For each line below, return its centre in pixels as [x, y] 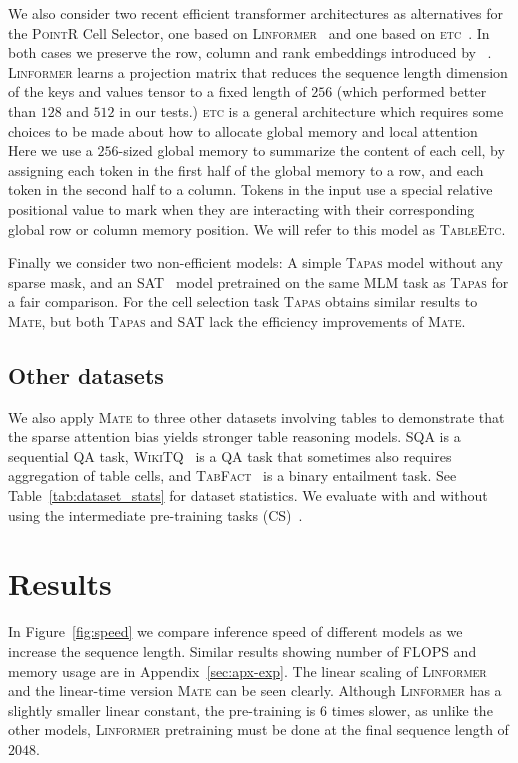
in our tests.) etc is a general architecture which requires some [311, 110]
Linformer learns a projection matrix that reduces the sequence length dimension [258, 71]
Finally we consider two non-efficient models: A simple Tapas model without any [255, 262]
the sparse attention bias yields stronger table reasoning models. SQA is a [234, 436]
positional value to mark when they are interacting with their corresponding [241, 208]
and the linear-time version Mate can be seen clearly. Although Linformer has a [255, 690]
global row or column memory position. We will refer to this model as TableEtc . [257, 228]
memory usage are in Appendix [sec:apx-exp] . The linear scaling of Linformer [247, 670]
